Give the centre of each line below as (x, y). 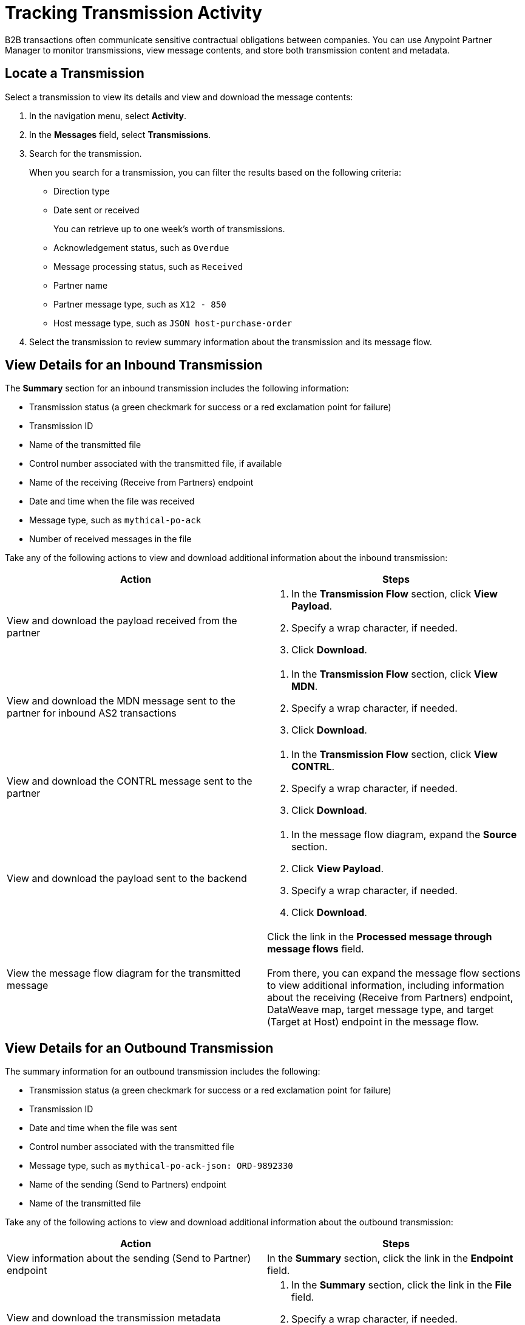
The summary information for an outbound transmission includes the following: (163, 1072)
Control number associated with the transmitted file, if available (156, 464)
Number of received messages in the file (110, 539)
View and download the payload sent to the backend (127, 879)
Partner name (81, 285)
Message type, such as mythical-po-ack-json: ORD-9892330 (161, 1166)
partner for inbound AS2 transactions (92, 713)
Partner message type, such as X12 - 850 (140, 304)
